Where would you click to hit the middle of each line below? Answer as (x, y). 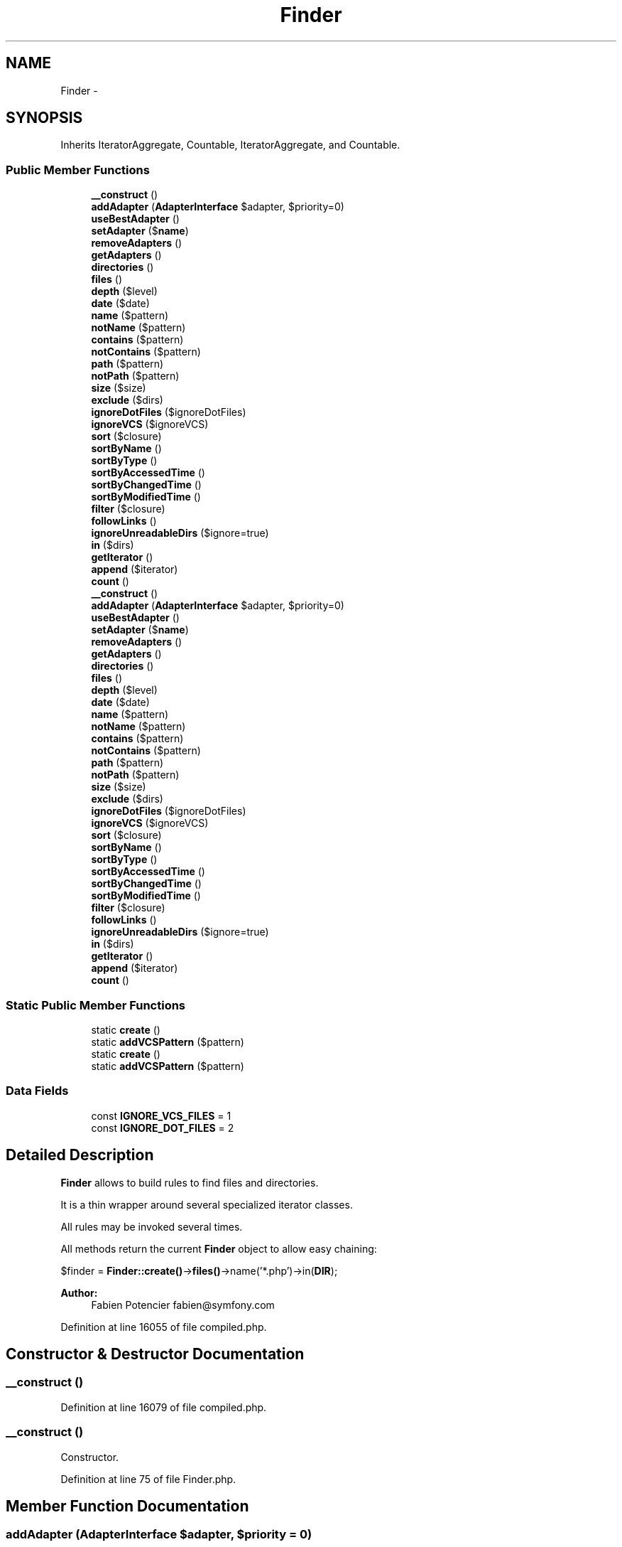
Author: (79, 1292)
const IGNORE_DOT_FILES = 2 (163, 1128)
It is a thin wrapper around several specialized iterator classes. (207, 1204)
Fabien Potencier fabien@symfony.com (183, 1305)
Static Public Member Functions (96, 1005)
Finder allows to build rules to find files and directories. (190, 1182)
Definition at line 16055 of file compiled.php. (164, 1327)
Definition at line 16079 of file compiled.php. (164, 1407)
